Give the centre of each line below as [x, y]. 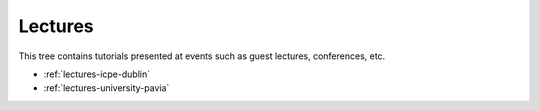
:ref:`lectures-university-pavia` [106, 88]
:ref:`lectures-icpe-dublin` [96, 74]
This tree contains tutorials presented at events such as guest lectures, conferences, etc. [202, 56]
